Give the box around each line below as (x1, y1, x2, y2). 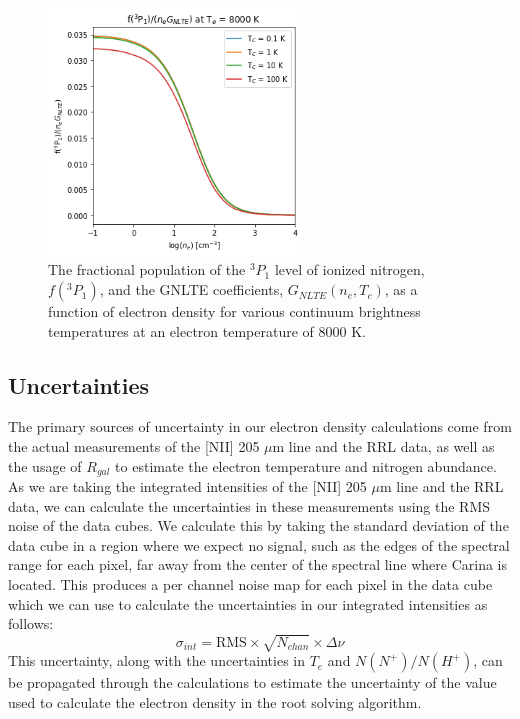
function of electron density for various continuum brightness (48, 301, 421, 322)
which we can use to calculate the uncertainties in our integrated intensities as (8, 593, 488, 614)
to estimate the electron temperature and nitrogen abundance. (115, 455, 497, 476)
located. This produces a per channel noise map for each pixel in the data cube (8, 574, 493, 595)
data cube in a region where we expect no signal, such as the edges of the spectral (8, 534, 510, 555)
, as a (384, 279, 418, 300)
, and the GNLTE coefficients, (99, 279, 284, 300)
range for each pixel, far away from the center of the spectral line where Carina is (8, 554, 507, 575)
